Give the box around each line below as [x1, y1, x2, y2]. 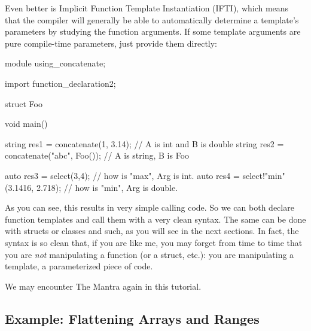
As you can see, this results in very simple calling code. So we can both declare [5, 201, 294, 214]
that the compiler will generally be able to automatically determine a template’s [5, 13, 299, 26]
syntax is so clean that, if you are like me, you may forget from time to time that [5, 236, 303, 248]
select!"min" [242, 169, 285, 181]
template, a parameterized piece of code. [5, 260, 153, 272]
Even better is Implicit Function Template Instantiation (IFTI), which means [5, 2, 289, 14]
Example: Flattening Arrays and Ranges [5, 309, 260, 327]
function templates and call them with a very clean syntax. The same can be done [5, 212, 306, 225]
